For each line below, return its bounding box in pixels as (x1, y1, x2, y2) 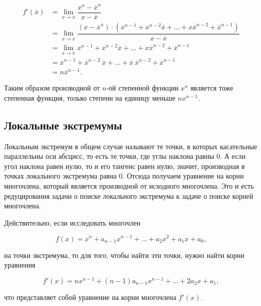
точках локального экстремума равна (4, 170, 117, 181)
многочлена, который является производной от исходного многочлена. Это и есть (4, 181, 254, 191)
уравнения (4, 259, 35, 270)
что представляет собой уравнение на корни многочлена (4, 291, 177, 302)
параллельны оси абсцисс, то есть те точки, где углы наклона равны (4, 151, 215, 161)
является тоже (190, 82, 233, 93)
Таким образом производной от (4, 82, 100, 93)
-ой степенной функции (106, 82, 179, 93)
